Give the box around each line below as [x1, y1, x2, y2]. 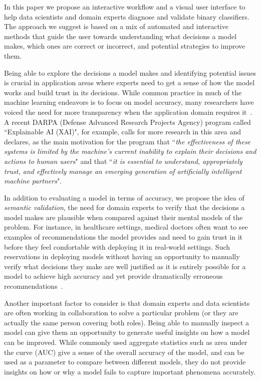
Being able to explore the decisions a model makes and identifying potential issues [4, 67, 256, 78]
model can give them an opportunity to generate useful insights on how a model [4, 327, 250, 337]
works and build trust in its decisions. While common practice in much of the [4, 87, 242, 97]
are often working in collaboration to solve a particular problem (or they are [4, 307, 238, 318]
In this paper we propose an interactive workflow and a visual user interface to [4, 2, 245, 12]
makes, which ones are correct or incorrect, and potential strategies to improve [4, 41, 245, 51]
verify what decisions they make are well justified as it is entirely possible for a [4, 261, 246, 271]
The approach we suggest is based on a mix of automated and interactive [4, 21, 228, 32]
